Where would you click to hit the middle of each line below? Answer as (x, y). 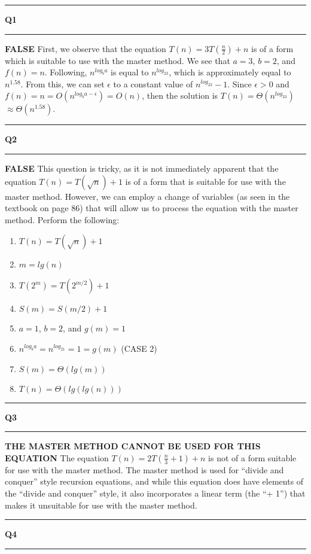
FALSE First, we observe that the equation (86, 48)
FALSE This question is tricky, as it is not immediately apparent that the (142, 168)
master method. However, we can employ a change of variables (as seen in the (147, 196)
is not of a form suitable (252, 457)
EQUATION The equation (57, 457)
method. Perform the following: (62, 219)
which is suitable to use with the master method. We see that (118, 60)
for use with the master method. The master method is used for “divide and (144, 469)
